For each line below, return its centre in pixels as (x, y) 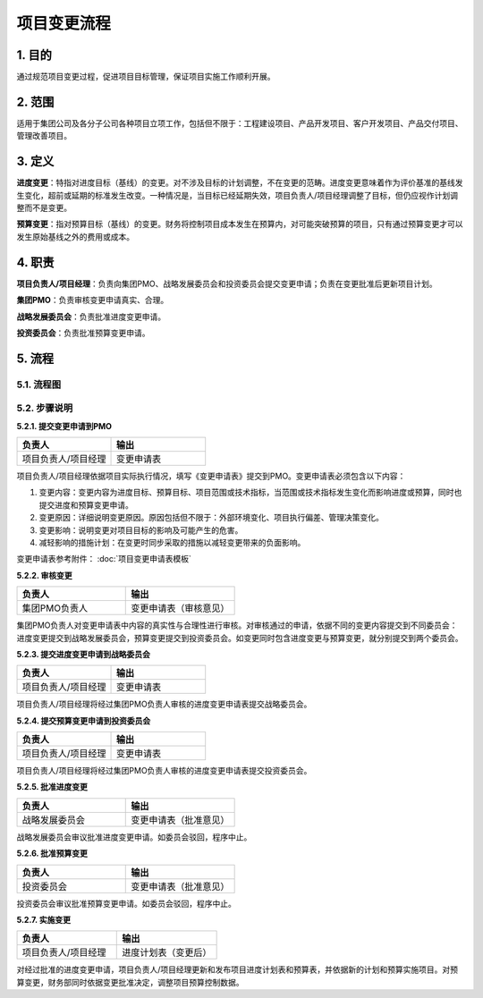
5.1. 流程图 (39, 385)
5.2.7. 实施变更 (44, 920)
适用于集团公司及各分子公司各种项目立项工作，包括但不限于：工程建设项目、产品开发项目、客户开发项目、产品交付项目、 (240, 123)
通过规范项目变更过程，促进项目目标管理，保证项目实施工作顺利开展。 (146, 77)
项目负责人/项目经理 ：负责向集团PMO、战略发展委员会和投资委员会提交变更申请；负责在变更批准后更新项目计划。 (227, 283)
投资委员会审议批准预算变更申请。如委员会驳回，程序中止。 (126, 903)
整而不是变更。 (44, 208)
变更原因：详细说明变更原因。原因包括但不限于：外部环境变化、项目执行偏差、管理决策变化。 (211, 518)
